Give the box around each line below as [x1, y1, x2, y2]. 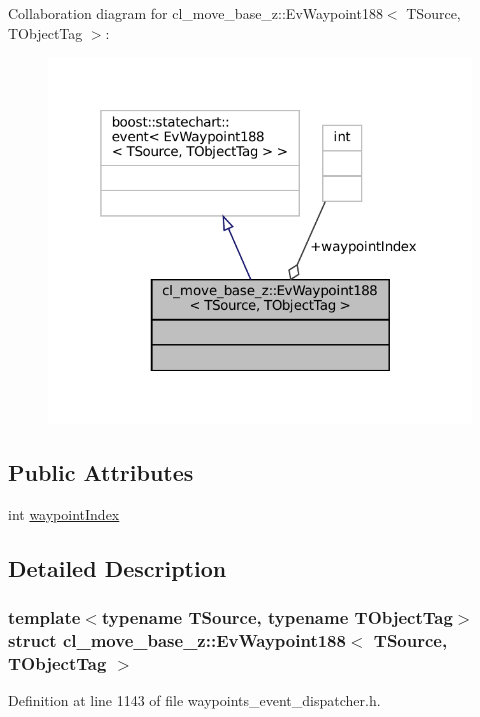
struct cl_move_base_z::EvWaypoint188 [8, 627, 346, 652]
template [8, 604, 81, 629]
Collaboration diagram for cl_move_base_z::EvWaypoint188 [8, 3, 383, 23]
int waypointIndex [8, 503, 120, 524]
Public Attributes [8, 456, 194, 487]
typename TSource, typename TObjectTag [101, 604, 453, 629]
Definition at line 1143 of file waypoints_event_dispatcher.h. [8, 690, 381, 711]
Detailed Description [8, 552, 227, 583]
